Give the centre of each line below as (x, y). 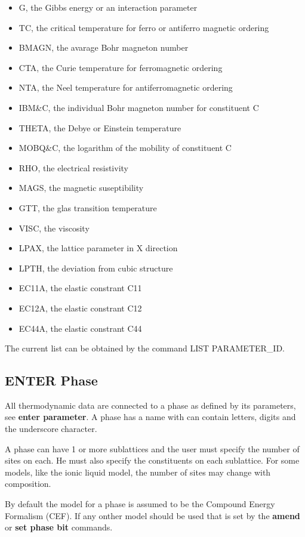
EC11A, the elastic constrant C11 (80, 288)
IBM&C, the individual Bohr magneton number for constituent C (139, 107)
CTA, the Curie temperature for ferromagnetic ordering (121, 67)
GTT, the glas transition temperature (88, 207)
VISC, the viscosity (54, 228)
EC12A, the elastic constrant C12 (80, 308)
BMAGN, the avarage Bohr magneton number (104, 47)
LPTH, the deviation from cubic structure (96, 268)
